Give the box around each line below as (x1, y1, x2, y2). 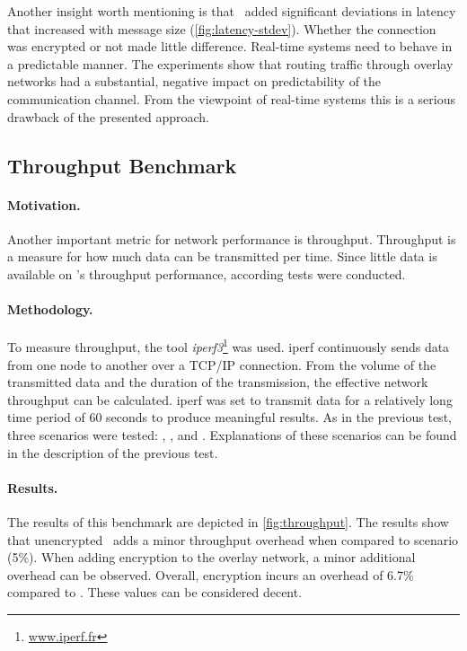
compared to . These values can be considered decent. (7, 583, 303, 602)
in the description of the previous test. (7, 443, 218, 462)
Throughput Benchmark (7, 151, 237, 179)
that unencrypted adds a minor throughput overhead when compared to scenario (7, 530, 459, 549)
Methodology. (7, 300, 93, 319)
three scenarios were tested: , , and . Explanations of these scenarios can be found (7, 425, 457, 444)
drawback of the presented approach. (7, 107, 209, 126)
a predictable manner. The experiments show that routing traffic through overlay (7, 54, 454, 73)
